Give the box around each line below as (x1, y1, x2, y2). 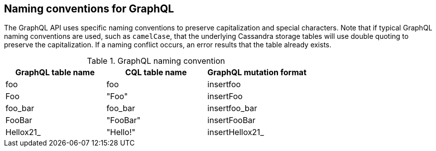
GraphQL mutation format (207, 67, 306, 78)
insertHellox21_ (207, 127, 264, 138)
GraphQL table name (15, 67, 95, 78)
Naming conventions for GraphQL (4, 2, 174, 15)
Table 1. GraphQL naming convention (87, 56, 225, 66)
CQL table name (125, 67, 187, 78)
